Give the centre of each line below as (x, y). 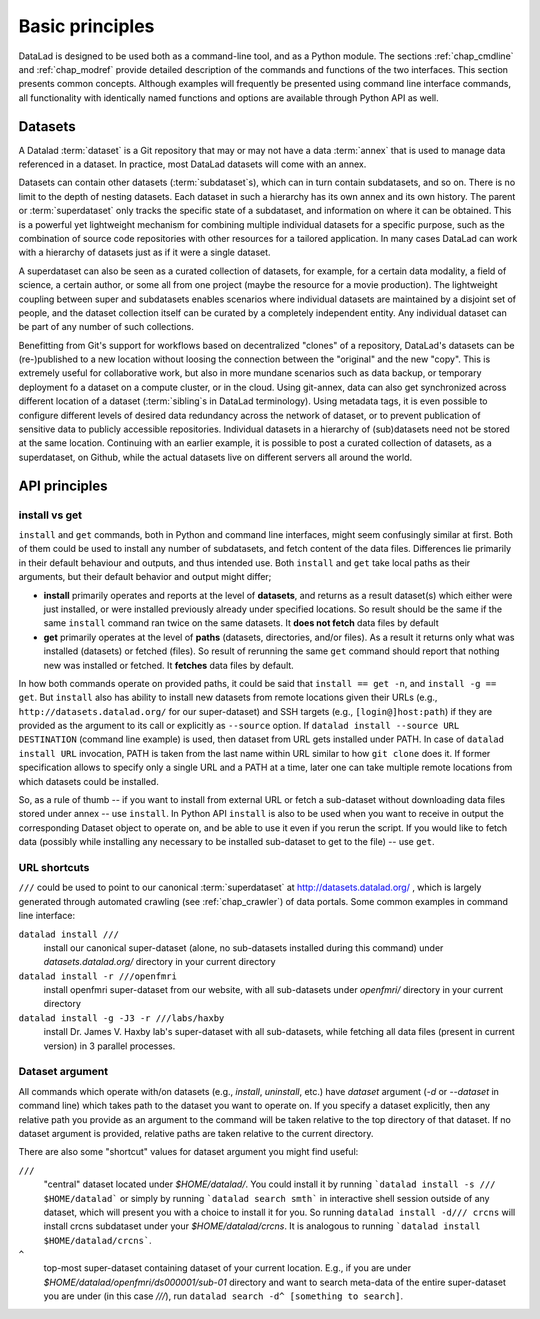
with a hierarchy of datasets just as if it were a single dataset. (144, 252)
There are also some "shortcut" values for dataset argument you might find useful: (188, 1152)
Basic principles (86, 26)
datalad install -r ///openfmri (97, 976)
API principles (63, 485)
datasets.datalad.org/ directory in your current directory (159, 962)
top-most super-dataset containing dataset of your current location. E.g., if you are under (227, 1268)
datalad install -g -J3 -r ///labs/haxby (121, 1018)
